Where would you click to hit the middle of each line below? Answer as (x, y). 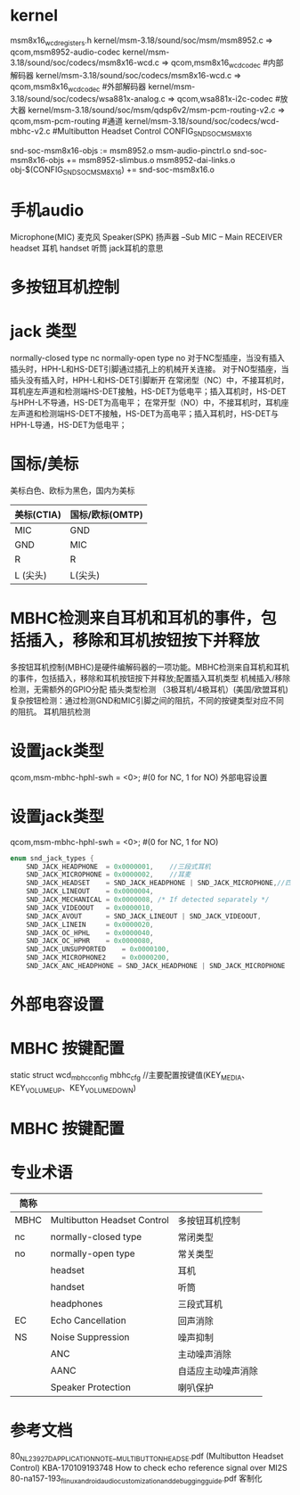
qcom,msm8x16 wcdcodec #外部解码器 (78, 87)
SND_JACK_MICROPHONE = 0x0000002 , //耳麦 (109, 875)
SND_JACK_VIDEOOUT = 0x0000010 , (90, 908)
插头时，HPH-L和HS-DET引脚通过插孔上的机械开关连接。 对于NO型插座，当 (150, 369)
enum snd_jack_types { (52, 858)
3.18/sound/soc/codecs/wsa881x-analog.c (88, 99)
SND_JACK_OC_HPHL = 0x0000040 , (90, 932)
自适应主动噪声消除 (218, 1371)
